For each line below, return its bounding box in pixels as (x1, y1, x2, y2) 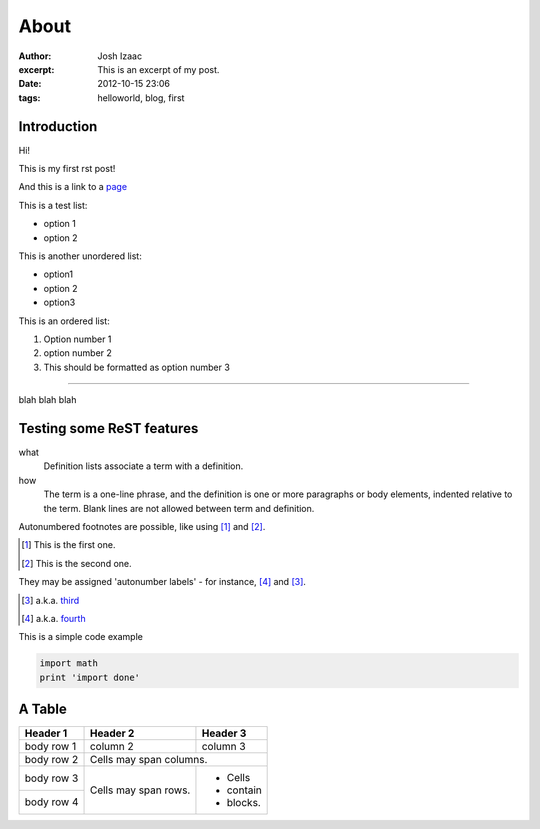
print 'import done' (39, 671, 140, 683)
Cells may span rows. (89, 783, 191, 797)
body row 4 (24, 795, 79, 809)
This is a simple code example (18, 631, 144, 643)
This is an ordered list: (18, 315, 110, 327)
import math (39, 658, 99, 669)
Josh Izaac (97, 50, 143, 62)
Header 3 (201, 726, 247, 740)
